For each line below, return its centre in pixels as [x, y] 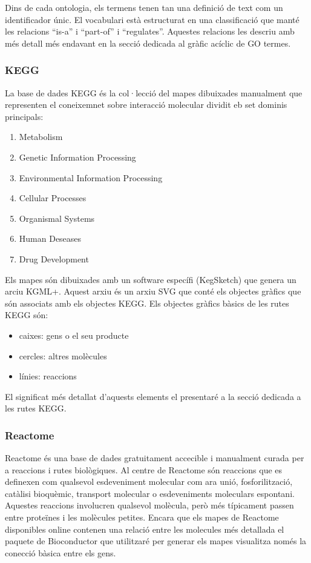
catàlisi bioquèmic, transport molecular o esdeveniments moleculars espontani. [150, 493]
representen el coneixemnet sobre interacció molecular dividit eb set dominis [146, 105]
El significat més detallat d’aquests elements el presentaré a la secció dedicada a [153, 396]
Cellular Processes [53, 198]
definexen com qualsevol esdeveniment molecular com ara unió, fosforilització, [149, 481]
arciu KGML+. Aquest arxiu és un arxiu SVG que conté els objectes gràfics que [153, 291]
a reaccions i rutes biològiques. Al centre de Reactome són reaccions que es [144, 469]
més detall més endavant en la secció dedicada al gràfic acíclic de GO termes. [148, 43]
